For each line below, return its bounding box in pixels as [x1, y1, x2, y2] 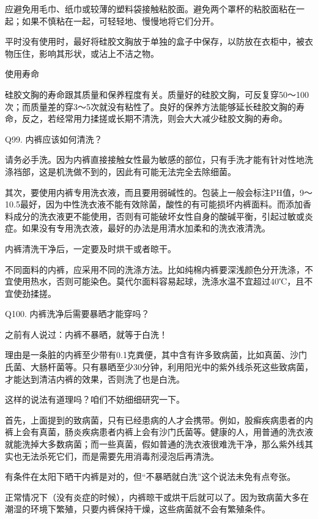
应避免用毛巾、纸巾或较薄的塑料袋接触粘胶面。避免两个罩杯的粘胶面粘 [5, 2, 287, 15]
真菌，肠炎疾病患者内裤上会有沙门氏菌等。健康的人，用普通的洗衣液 [39, 425, 313, 438]
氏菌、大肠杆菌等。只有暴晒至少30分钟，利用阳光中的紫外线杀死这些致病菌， [5, 360, 313, 373]
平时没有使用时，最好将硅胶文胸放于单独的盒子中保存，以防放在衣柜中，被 [5, 35, 305, 48]
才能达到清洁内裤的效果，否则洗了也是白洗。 [5, 372, 185, 385]
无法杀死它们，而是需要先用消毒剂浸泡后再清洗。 [21, 449, 219, 462]
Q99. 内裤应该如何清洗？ [5, 132, 103, 145]
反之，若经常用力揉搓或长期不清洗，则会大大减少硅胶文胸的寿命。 [21, 112, 287, 125]
